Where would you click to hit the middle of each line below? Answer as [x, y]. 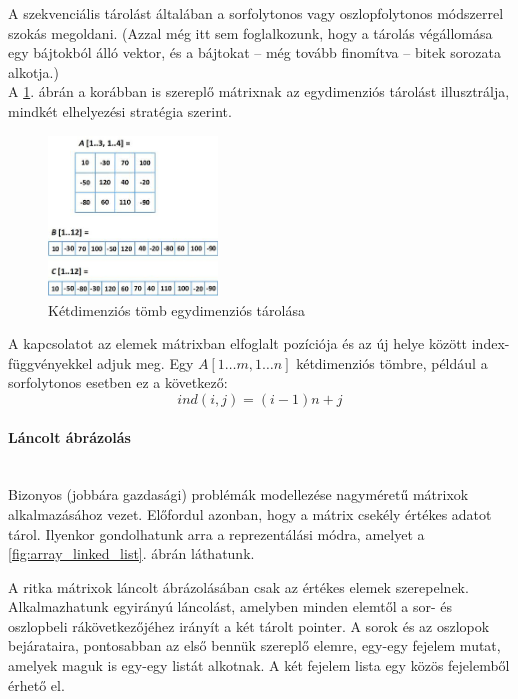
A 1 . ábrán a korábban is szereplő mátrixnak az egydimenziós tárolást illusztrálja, [259, 91]
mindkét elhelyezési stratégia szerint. [120, 110]
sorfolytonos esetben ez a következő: [118, 382]
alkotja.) [33, 71]
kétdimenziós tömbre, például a [392, 362]
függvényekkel [50, 362]
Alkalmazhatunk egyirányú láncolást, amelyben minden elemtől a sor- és [230, 606]
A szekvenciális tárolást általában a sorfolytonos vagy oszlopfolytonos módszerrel [256, 13]
